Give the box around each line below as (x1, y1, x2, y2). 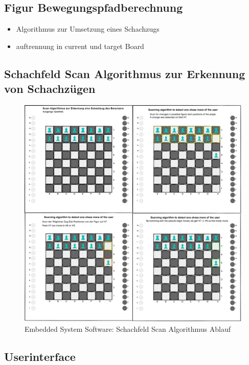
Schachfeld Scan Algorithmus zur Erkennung (4, 65, 245, 81)
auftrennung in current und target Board (16, 40, 144, 51)
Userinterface (4, 348, 76, 364)
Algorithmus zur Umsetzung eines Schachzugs (16, 23, 160, 34)
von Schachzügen (4, 81, 96, 96)
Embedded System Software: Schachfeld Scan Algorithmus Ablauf (25, 323, 231, 334)
